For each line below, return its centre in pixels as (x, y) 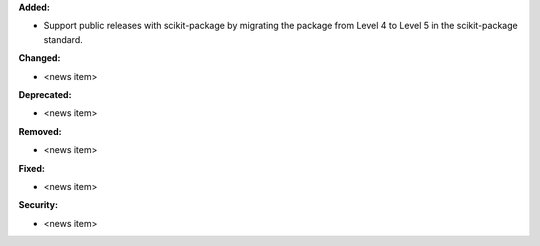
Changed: (39, 58)
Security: (38, 205)
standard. (63, 39)
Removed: (40, 131)
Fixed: (31, 168)
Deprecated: (45, 94)
